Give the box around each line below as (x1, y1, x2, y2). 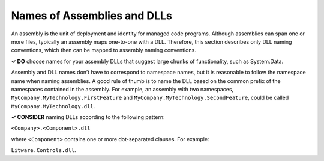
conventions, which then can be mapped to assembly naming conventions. (11, 47, 196, 54)
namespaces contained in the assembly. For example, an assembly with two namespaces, (11, 85, 234, 93)
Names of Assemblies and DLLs (11, 9, 172, 22)
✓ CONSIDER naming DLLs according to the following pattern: (11, 114, 165, 121)
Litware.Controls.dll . (11, 147, 76, 154)
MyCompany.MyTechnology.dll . (11, 102, 95, 109)
